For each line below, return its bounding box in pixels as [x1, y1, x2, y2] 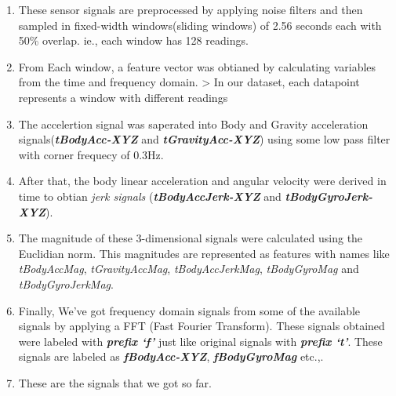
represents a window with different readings [18, 89, 228, 105]
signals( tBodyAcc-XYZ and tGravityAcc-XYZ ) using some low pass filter [18, 131, 391, 147]
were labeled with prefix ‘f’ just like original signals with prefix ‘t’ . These [18, 332, 383, 349]
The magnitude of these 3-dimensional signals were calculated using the [18, 230, 363, 246]
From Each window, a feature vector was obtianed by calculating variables [18, 58, 376, 74]
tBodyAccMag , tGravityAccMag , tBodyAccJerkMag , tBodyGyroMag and [18, 260, 359, 277]
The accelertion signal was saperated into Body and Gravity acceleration [18, 115, 369, 132]
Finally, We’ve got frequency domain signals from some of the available [18, 302, 361, 318]
